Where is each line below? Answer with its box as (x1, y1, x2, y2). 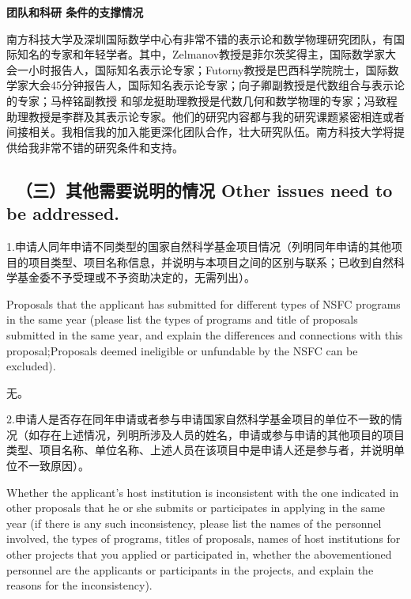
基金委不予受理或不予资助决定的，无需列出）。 (17, 269, 255, 286)
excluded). (6, 358, 56, 374)
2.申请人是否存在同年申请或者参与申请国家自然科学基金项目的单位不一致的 (6, 411, 391, 427)
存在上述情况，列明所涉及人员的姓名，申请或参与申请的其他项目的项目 (39, 426, 405, 442)
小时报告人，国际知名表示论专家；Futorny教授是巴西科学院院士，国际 (28, 61, 388, 78)
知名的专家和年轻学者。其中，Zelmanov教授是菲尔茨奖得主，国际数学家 (17, 46, 386, 63)
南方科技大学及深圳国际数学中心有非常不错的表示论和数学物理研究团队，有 (6, 30, 394, 47)
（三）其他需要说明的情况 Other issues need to (16, 177, 393, 202)
